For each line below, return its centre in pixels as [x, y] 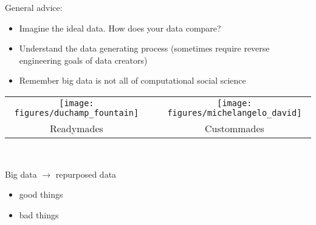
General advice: [34, 7]
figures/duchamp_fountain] [77, 112]
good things [41, 194]
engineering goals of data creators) [83, 60]
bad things [39, 214]
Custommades [234, 128]
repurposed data [86, 174]
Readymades [76, 128]
